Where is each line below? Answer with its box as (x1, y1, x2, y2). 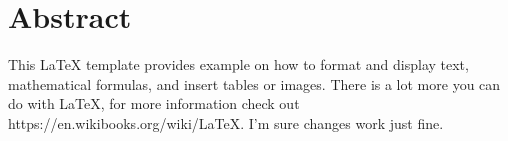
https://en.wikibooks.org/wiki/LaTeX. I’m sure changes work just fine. (8, 112, 444, 133)
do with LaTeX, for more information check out (8, 93, 300, 114)
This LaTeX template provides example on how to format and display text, (8, 54, 469, 75)
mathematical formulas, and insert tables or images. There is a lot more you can (8, 73, 501, 94)
